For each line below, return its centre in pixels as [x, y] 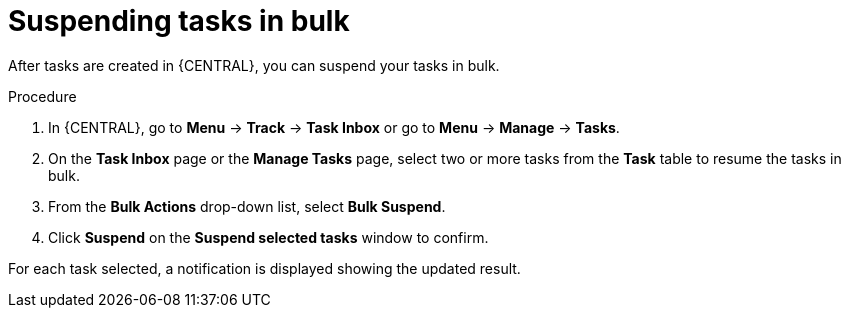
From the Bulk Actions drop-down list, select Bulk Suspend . [247, 206]
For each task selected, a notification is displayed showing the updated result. [264, 268]
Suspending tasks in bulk [179, 21]
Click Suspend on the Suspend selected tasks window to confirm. [268, 237]
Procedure [42, 96]
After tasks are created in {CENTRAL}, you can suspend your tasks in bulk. [254, 65]
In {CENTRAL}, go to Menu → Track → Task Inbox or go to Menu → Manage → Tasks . [334, 127]
